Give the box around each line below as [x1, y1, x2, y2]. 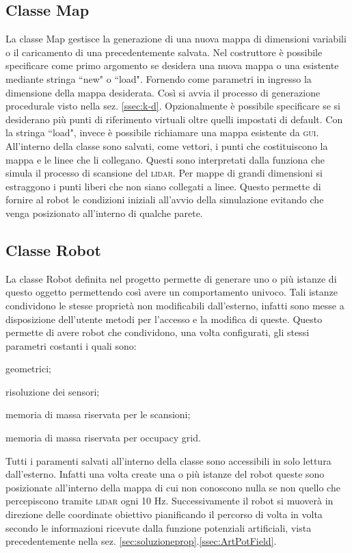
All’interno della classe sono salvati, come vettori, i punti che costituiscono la [5, 138, 328, 153]
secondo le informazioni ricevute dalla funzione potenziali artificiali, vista [5, 520, 312, 535]
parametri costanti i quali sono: [5, 338, 137, 352]
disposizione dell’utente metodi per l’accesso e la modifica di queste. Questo [5, 311, 323, 326]
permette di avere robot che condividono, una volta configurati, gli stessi [5, 325, 310, 339]
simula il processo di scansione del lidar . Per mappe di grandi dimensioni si [5, 166, 323, 180]
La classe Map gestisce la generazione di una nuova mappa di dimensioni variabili [5, 31, 347, 46]
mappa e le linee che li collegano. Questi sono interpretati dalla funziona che [5, 152, 325, 166]
